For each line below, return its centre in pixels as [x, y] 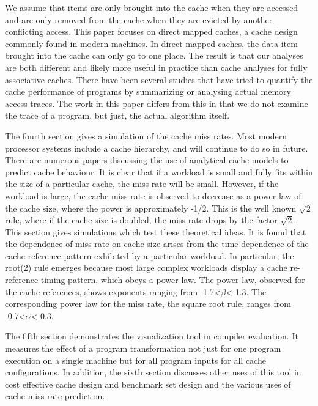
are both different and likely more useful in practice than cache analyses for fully [156, 67]
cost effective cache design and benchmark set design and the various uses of [148, 384]
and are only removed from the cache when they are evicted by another [139, 19]
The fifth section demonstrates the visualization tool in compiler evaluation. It [152, 336]
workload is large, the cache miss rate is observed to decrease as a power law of [153, 195]
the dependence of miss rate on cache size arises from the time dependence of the [157, 244]
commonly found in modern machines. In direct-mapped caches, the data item [151, 43]
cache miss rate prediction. [55, 396]
